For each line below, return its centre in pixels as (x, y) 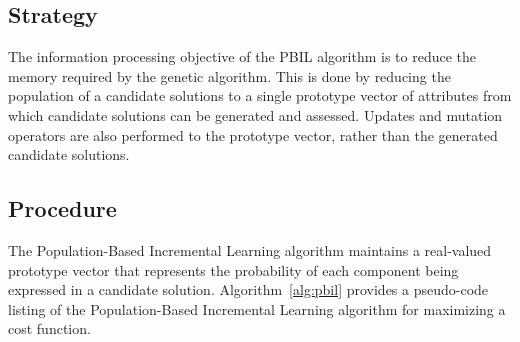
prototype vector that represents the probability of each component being (233, 269)
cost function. (49, 328)
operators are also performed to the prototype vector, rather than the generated (253, 134)
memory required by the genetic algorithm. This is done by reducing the (229, 75)
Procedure (62, 208)
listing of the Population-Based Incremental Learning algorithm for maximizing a (257, 308)
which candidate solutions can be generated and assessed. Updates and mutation (255, 114)
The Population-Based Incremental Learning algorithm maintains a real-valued (250, 249)
